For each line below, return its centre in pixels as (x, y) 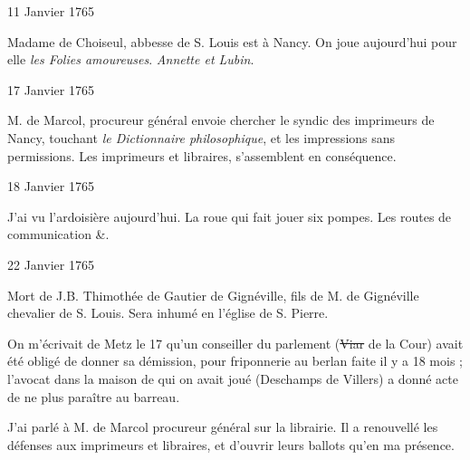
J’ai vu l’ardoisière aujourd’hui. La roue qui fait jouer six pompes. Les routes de (230, 216)
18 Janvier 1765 (51, 186)
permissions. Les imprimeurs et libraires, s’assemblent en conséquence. (202, 155)
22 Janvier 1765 (51, 264)
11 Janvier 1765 (51, 11)
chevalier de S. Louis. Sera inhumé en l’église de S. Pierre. (168, 313)
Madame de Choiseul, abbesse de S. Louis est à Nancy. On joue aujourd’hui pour (232, 41)
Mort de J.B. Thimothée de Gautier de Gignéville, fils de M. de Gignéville (213, 295)
